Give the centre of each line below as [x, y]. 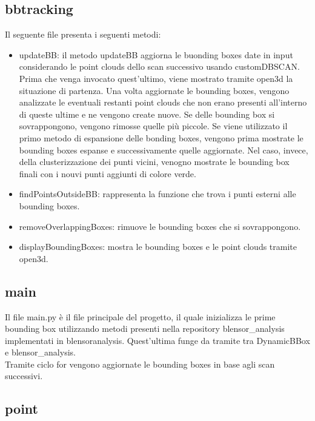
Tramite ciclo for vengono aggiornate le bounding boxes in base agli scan [140, 364]
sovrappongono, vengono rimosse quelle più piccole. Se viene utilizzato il [153, 126]
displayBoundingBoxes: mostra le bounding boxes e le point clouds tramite [158, 247]
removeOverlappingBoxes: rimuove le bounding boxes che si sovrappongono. [160, 226]
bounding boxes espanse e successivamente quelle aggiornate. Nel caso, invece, [164, 150]
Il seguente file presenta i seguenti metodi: [83, 34]
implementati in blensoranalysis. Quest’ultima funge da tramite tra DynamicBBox [157, 340]
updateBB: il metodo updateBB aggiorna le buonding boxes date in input [156, 54]
